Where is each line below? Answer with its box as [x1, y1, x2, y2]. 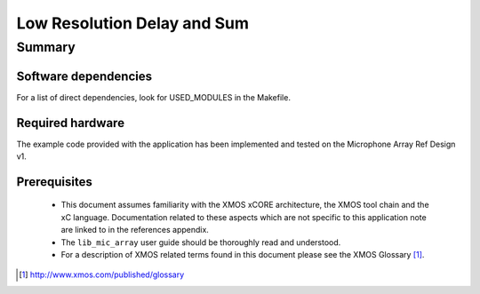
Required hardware [16, 115, 124, 131]
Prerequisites [16, 174, 92, 189]
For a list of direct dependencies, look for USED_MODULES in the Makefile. [16, 91, 291, 102]
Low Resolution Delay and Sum [16, 13, 249, 33]
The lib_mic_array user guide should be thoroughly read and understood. [60, 236, 341, 248]
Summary [16, 39, 76, 55]
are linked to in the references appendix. [60, 225, 209, 235]
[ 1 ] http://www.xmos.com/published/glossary [19, 269, 185, 280]
